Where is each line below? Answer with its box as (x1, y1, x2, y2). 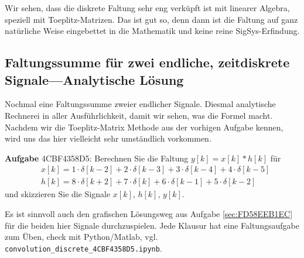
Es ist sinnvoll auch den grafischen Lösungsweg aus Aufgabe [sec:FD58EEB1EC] (5, 208, 293, 219)
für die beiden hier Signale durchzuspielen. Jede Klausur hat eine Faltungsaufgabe (5, 219, 299, 231)
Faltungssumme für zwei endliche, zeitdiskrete (5, 53, 290, 71)
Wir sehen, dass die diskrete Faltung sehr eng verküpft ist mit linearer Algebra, (5, 2, 290, 13)
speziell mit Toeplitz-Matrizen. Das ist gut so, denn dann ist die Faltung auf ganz (5, 13, 298, 25)
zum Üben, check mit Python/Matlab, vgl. (5, 231, 158, 243)
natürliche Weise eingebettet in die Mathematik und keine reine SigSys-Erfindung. (5, 25, 300, 37)
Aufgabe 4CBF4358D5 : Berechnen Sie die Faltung (5, 152, 189, 164)
